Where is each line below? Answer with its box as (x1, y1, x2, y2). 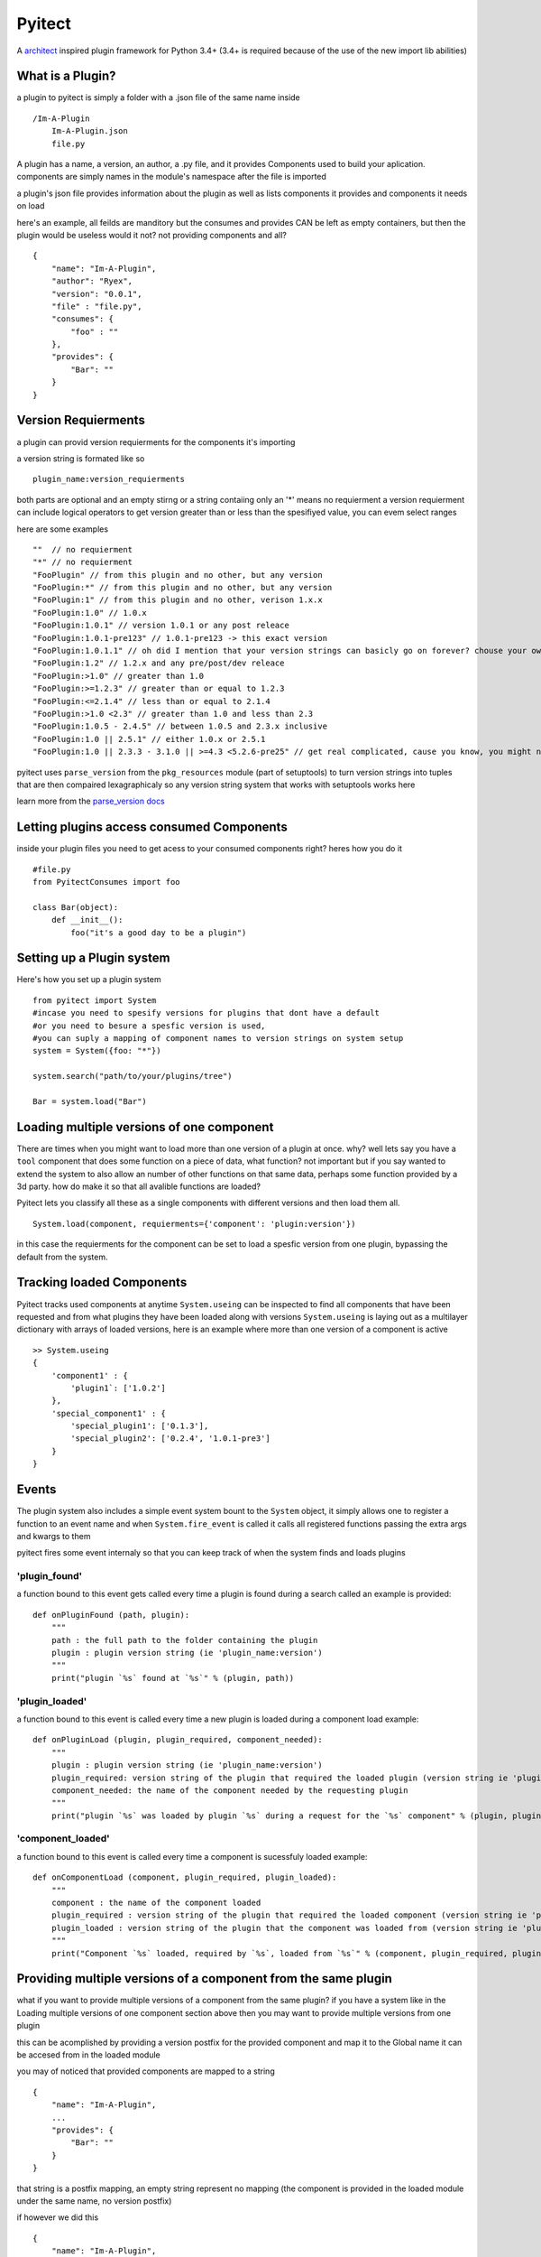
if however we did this (16, 2212, 99, 2223)
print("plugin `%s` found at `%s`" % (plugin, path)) (50, 1673, 295, 1683)
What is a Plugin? (16, 69, 116, 84)
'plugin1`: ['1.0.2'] (70, 1382, 167, 1393)
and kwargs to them (16, 1530, 91, 1541)
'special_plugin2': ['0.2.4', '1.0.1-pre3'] (70, 1434, 270, 1444)
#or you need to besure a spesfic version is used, (32, 1020, 266, 1031)
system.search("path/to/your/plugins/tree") (32, 1071, 234, 1082)
